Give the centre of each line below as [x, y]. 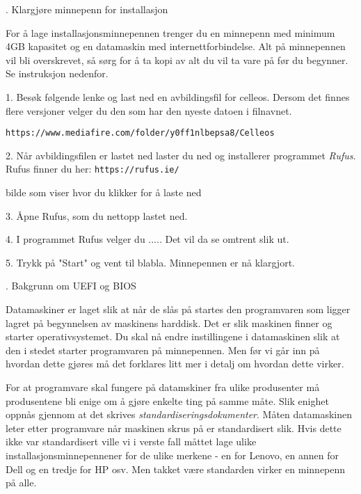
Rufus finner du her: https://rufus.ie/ [93, 169]
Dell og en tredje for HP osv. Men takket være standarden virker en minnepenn [176, 469]
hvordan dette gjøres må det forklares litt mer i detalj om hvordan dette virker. [175, 364]
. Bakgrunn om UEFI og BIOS [71, 286]
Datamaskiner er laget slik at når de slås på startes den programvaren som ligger [178, 309]
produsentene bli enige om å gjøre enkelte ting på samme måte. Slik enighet [167, 400]
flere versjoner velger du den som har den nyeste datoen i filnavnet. [149, 110]
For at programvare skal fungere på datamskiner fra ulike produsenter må [163, 387]
